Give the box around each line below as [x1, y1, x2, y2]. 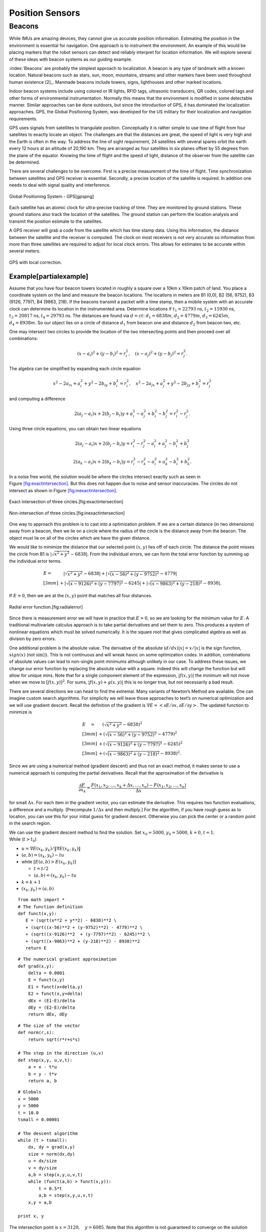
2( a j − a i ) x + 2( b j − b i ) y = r [74, 441, 133, 447]
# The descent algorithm [18, 1130, 78, 1136]
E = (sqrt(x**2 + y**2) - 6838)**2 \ [25, 918, 117, 924]
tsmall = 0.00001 [18, 1117, 60, 1122]
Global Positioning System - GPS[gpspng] [9, 193, 94, 199]
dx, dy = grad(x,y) [28, 1144, 75, 1150]
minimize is [9, 709, 32, 715]
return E [25, 945, 47, 951]
